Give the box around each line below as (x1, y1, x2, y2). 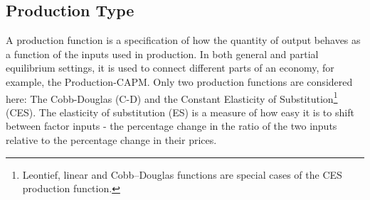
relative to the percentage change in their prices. (6, 133, 217, 148)
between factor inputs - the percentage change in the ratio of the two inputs (6, 118, 337, 133)
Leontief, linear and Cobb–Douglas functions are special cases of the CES (22, 167, 342, 182)
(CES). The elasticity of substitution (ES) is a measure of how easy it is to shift (6, 104, 354, 119)
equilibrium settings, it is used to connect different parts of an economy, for (6, 60, 334, 75)
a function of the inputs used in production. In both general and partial (6, 46, 319, 61)
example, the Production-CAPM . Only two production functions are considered (6, 74, 353, 89)
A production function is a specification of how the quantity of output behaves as (6, 33, 361, 48)
